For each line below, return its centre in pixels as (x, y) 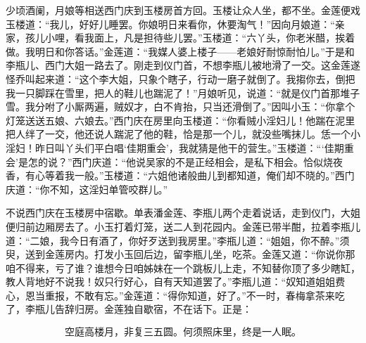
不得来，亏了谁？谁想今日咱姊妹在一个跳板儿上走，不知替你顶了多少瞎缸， (188, 267)
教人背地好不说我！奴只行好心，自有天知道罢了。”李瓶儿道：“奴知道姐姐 (171, 281)
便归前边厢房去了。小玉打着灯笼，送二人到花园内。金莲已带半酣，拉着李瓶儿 (183, 226)
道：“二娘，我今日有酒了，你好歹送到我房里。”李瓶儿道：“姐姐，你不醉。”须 (178, 240)
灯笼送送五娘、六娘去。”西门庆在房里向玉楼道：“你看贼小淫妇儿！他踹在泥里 (181, 120)
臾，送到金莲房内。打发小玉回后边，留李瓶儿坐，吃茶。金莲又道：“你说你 (176, 254)
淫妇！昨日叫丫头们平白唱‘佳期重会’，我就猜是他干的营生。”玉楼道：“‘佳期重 (180, 147)
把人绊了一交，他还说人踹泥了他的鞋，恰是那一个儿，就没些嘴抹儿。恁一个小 (183, 134)
